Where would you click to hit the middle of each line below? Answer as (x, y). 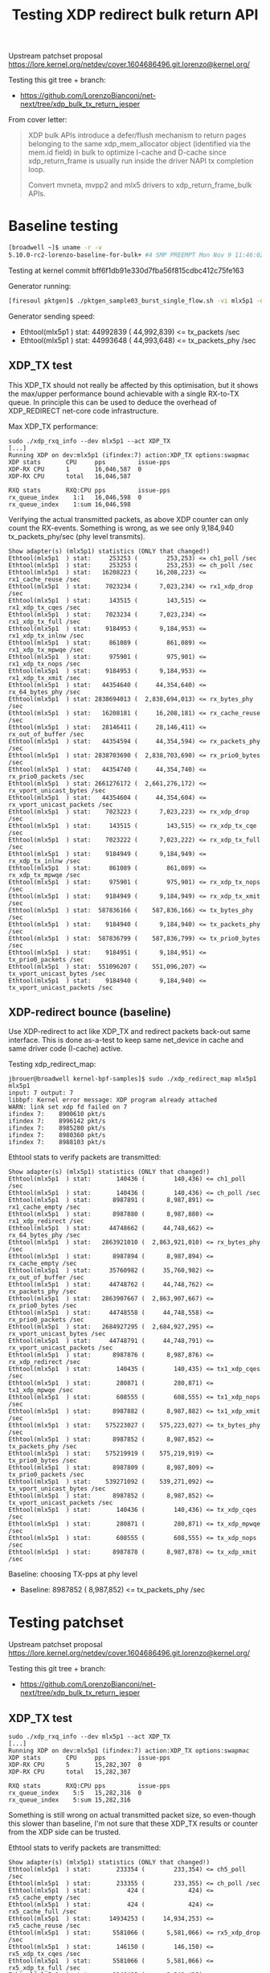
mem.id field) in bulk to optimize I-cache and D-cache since (127, 152)
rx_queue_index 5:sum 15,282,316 (70, 1800)
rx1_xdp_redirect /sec (46, 1221)
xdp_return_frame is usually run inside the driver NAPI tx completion (141, 161)
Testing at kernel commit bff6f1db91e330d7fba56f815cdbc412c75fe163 (126, 270)
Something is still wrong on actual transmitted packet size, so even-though (132, 1815)
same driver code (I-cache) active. (65, 1048)
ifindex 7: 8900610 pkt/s (57, 1114)
